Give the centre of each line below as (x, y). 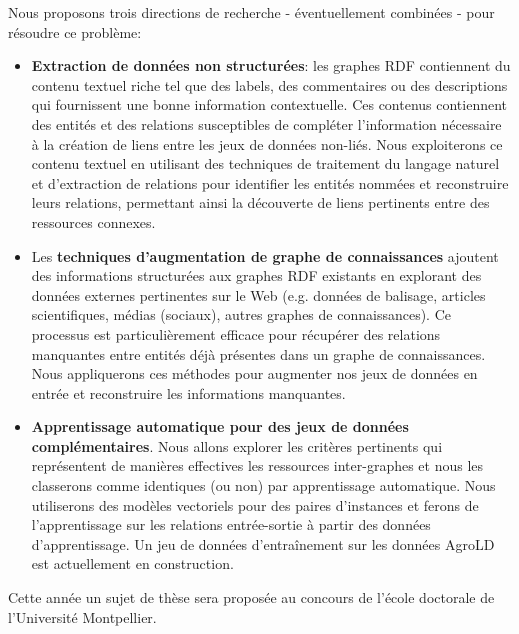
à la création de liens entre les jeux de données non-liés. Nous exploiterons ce (267, 143)
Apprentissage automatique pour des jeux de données (220, 426)
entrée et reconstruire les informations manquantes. (188, 392)
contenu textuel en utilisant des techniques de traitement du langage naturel (265, 163)
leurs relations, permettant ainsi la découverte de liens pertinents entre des (260, 202)
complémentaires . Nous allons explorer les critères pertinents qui (237, 445)
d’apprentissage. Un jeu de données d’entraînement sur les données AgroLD (263, 543)
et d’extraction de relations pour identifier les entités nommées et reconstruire (270, 182)
